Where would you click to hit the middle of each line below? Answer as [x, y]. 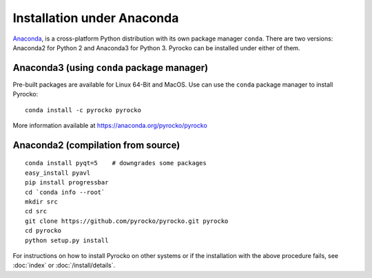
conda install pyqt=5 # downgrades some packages [116, 163]
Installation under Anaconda [96, 18]
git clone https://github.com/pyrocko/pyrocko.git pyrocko [127, 221]
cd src [36, 211]
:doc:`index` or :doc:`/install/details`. [64, 266]
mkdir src [41, 202]
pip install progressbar [67, 183]
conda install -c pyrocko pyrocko [83, 110]
